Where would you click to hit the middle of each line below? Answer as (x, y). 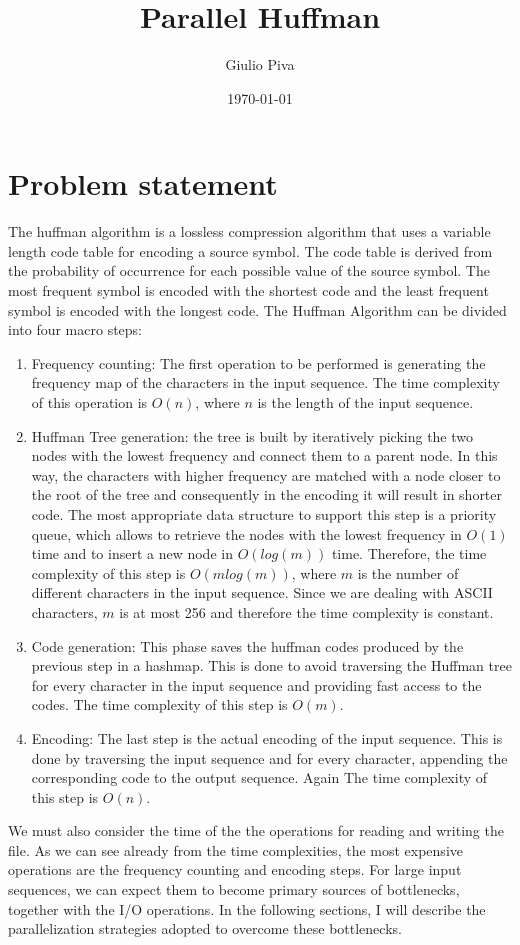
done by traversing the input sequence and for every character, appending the (269, 757)
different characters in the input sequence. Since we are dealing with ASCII (262, 592)
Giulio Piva (260, 64)
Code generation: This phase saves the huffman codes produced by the (247, 645)
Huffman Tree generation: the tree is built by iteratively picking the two (252, 435)
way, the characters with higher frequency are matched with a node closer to (266, 474)
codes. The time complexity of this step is (159, 704)
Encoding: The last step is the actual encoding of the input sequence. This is (267, 737)
